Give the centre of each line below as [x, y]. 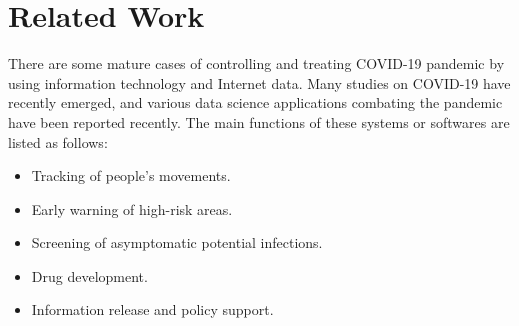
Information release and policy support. [152, 309]
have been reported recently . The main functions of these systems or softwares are [259, 121]
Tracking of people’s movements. [131, 175]
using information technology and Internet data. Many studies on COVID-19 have [259, 82]
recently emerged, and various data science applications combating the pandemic [255, 102]
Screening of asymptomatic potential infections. [177, 242]
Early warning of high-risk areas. [132, 208]
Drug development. [89, 275]
